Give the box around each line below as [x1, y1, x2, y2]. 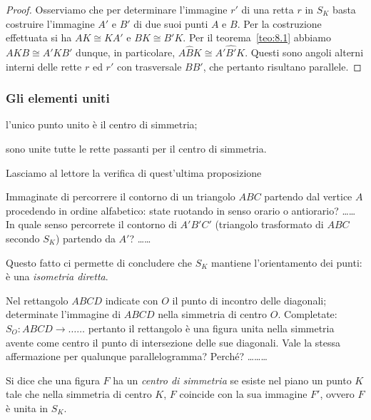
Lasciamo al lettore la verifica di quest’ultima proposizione [6, 165, 262, 180]
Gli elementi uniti [6, 89, 110, 107]
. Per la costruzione [237, 16, 322, 31]
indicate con [105, 292, 158, 307]
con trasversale [116, 58, 182, 73]
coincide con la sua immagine [179, 386, 308, 401]
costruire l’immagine [6, 16, 95, 31]
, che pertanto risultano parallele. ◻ [203, 58, 362, 73]
